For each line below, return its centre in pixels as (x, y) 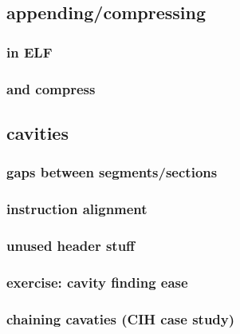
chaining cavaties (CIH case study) (121, 318)
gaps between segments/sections (112, 172)
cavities (37, 132)
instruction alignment (77, 209)
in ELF (30, 52)
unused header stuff (71, 245)
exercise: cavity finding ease (97, 282)
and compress (51, 88)
